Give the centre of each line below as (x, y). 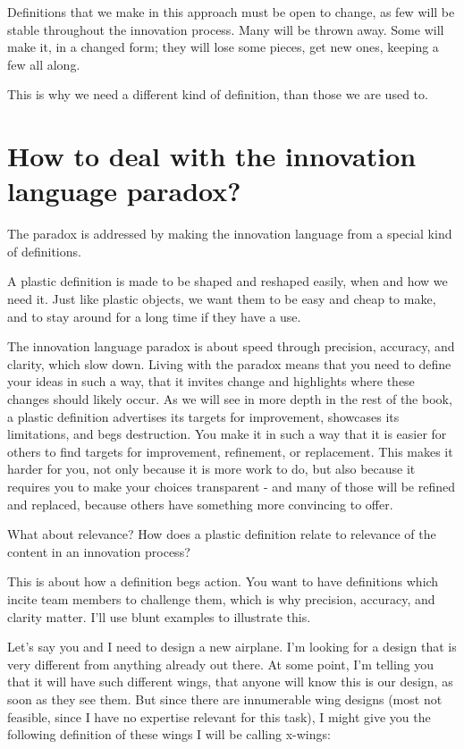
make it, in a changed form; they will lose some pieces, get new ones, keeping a (223, 47)
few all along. (44, 64)
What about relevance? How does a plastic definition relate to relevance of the (222, 534)
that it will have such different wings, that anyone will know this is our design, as (230, 682)
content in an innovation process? (99, 551)
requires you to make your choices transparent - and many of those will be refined (232, 486)
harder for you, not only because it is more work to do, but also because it (211, 469)
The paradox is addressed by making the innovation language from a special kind (230, 234)
